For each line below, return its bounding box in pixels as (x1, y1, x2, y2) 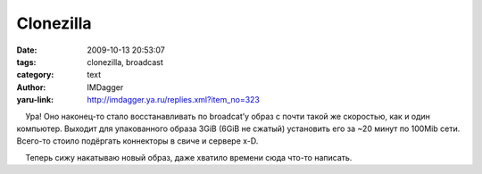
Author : (16, 81, 46, 93)
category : (16, 70, 54, 80)
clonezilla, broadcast (87, 56, 164, 67)
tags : (16, 56, 37, 67)
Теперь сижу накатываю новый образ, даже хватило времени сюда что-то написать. (25, 152, 353, 162)
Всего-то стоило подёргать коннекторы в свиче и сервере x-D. (16, 136, 259, 146)
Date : (16, 45, 37, 55)
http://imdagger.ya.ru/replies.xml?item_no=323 (87, 95, 261, 105)
